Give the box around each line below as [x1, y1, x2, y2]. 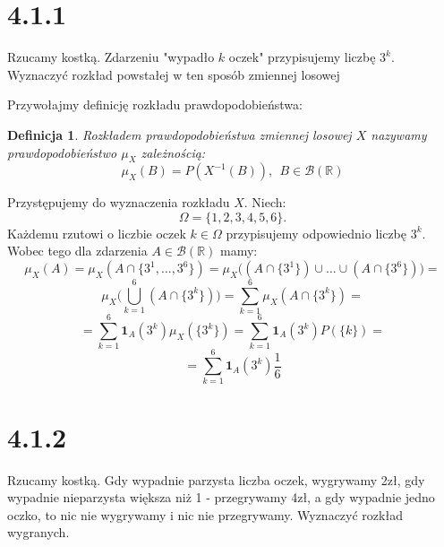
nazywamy [371, 125, 427, 143]
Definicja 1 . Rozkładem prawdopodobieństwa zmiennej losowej [7, 125, 352, 143]
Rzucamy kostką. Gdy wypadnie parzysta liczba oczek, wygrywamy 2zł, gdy [7, 470, 425, 489]
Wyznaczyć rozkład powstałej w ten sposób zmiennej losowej [7, 65, 340, 83]
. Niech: [243, 193, 286, 212]
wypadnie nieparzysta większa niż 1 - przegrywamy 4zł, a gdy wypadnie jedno [7, 488, 435, 507]
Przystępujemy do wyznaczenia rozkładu [7, 193, 230, 212]
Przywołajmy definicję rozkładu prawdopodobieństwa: [7, 95, 303, 114]
